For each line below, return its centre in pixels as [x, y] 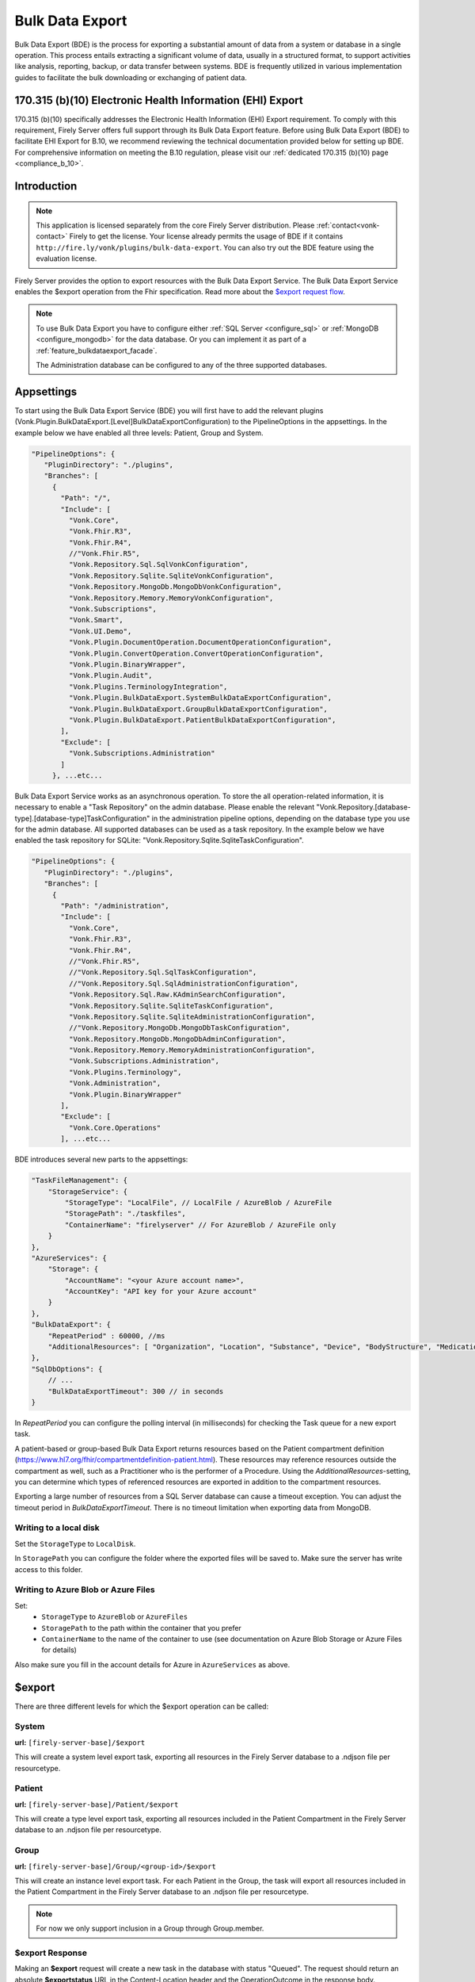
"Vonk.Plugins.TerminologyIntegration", [148, 687]
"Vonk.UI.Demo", [100, 631]
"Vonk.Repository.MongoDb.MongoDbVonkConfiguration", [175, 587]
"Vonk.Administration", [115, 1083]
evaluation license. [66, 258]
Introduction [46, 186]
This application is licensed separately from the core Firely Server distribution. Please [175, 225]
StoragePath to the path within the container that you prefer [141, 1628]
